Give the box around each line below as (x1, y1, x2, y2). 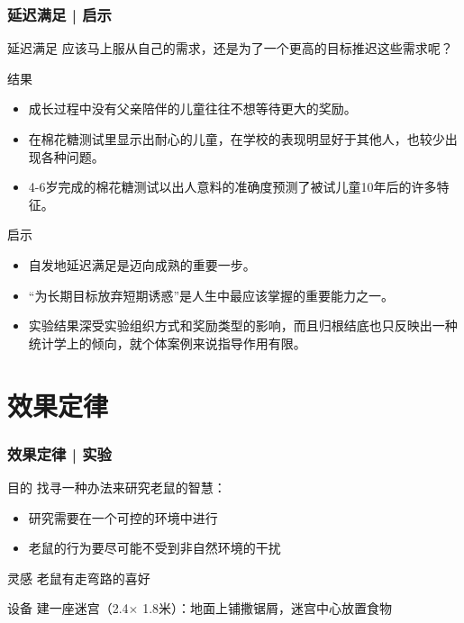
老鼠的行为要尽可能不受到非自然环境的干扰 (28, 538, 281, 557)
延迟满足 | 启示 (7, 3, 112, 25)
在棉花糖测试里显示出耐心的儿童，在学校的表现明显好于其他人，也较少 (28, 130, 445, 148)
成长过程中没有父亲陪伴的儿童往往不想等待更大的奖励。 (28, 99, 357, 118)
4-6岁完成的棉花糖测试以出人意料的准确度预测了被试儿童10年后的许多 (28, 177, 437, 196)
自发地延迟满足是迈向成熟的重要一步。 (28, 255, 256, 274)
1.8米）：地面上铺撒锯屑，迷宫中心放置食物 (142, 599, 393, 618)
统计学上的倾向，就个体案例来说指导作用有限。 (28, 333, 306, 352)
